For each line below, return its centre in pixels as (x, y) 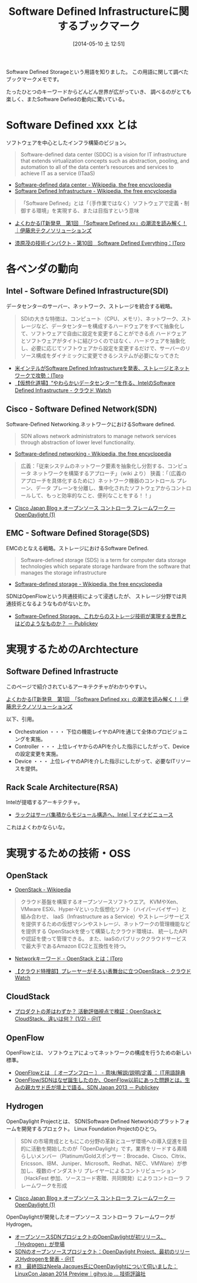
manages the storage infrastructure (64, 572)
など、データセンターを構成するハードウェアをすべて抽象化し (111, 326)
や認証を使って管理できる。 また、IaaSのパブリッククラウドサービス (103, 939)
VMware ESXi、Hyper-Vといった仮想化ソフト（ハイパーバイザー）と (103, 909)
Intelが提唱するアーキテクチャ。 (45, 802)
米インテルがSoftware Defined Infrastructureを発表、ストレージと (94, 368)
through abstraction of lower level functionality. (78, 442)
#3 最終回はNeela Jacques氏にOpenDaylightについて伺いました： (96, 1266)
